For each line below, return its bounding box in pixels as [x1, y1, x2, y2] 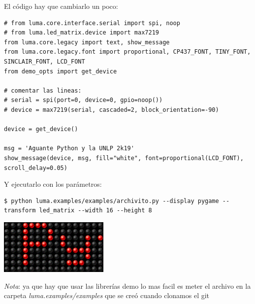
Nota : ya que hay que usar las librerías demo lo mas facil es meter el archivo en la [4, 280, 251, 291]
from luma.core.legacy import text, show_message [4, 38, 170, 46]
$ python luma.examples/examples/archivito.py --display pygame [4, 197, 219, 204]
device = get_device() [4, 126, 78, 133]
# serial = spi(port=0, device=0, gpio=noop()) [4, 97, 163, 104]
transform [4, 207, 36, 214]
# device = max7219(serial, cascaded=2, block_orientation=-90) [4, 106, 219, 113]
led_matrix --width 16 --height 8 [39, 207, 152, 214]
